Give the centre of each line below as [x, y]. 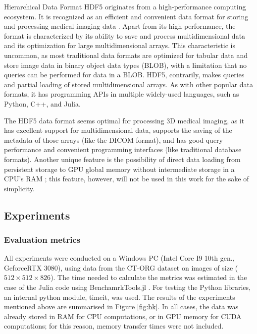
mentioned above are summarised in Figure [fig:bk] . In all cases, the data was [121, 306]
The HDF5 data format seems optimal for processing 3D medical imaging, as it [124, 120]
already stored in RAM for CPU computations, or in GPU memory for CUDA [123, 316]
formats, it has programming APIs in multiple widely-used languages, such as [122, 94]
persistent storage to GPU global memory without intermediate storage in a [119, 169]
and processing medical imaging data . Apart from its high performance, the [120, 26]
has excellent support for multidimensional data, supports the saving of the [118, 130]
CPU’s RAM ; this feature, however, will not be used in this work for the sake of [127, 179]
